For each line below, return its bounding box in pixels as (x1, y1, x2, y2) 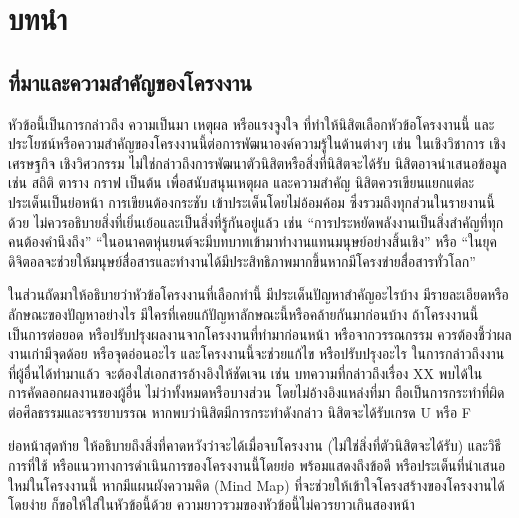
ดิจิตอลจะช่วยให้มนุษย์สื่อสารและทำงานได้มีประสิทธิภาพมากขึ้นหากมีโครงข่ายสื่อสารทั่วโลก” (8, 250, 476, 271)
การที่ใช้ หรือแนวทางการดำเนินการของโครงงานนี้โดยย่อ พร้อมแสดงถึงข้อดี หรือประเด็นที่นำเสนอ (8, 455, 506, 476)
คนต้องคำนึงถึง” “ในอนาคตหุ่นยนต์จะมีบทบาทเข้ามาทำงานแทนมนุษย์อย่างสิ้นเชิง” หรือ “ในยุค (8, 231, 497, 252)
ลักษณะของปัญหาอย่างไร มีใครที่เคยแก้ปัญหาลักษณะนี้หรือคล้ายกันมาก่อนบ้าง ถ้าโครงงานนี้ (8, 303, 479, 324)
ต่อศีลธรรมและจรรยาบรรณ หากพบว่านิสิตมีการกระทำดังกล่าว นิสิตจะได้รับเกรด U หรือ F (8, 401, 471, 422)
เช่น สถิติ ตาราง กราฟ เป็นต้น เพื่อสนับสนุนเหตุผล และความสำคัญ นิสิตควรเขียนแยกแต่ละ (8, 172, 475, 193)
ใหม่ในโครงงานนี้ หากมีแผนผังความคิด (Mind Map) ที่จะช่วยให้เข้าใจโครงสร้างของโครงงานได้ (8, 474, 505, 495)
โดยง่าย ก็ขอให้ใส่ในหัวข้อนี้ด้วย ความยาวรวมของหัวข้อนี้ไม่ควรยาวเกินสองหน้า (8, 494, 415, 515)
